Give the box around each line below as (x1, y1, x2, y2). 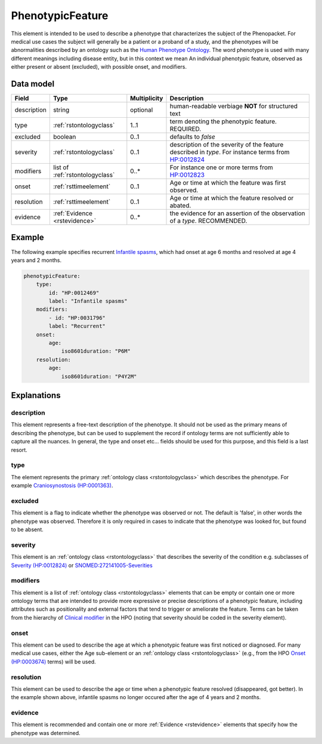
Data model (11, 78, 55, 89)
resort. (11, 446, 28, 454)
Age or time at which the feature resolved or (169, 194, 294, 203)
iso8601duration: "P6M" (61, 348, 131, 355)
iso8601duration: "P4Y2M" (61, 373, 137, 379)
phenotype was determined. (11, 729, 80, 736)
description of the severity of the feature (169, 140, 284, 149)
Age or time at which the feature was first (169, 179, 286, 187)
